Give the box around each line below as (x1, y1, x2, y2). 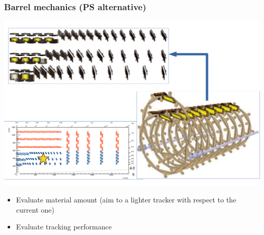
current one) (16, 204, 54, 215)
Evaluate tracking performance (16, 221, 112, 232)
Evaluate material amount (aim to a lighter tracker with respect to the (16, 194, 237, 205)
